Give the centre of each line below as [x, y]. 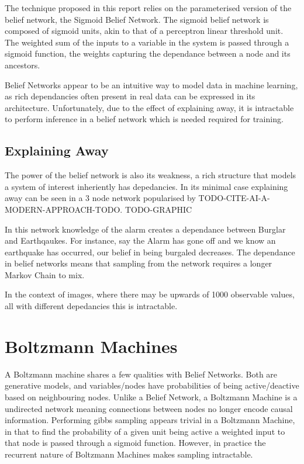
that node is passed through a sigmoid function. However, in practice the [135, 443]
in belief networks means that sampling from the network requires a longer [139, 263]
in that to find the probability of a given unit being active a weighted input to [145, 431]
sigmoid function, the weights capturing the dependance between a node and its [148, 53]
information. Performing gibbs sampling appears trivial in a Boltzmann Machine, [150, 420]
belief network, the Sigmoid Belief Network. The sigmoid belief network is [137, 19]
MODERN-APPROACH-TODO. [64, 209]
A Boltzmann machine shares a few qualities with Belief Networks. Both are [141, 374]
